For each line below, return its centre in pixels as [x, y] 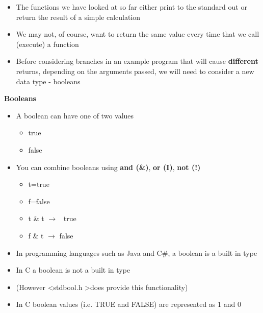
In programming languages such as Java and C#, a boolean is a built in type [137, 252]
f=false [39, 201]
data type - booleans [48, 81]
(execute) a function [47, 44]
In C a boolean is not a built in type [73, 270]
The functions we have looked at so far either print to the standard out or [131, 7]
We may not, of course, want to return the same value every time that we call [138, 34]
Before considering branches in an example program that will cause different [137, 61]
